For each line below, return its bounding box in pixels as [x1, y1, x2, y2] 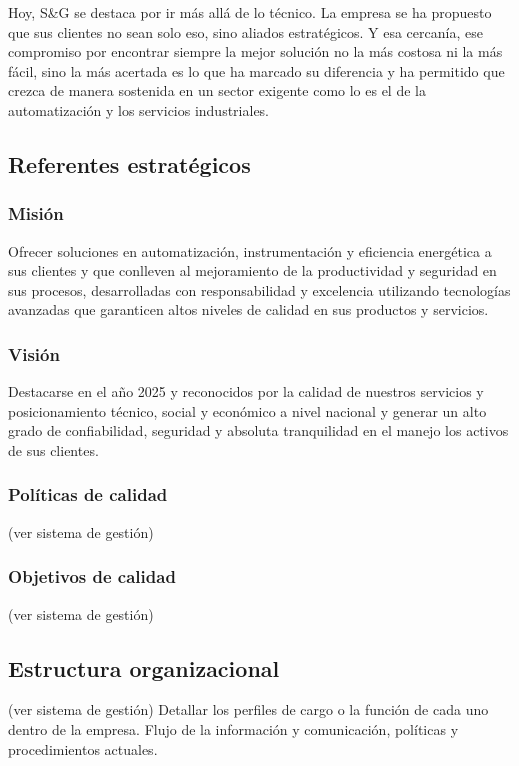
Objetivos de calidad [8, 564, 176, 589]
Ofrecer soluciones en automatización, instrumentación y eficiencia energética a [8, 240, 492, 261]
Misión [8, 201, 64, 226]
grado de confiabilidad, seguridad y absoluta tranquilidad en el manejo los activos [8, 420, 509, 441]
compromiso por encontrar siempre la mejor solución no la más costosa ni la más [8, 41, 503, 62]
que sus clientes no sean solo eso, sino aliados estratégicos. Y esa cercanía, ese [8, 21, 483, 42]
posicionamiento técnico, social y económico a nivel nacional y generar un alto [8, 400, 487, 421]
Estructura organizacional [8, 652, 280, 683]
